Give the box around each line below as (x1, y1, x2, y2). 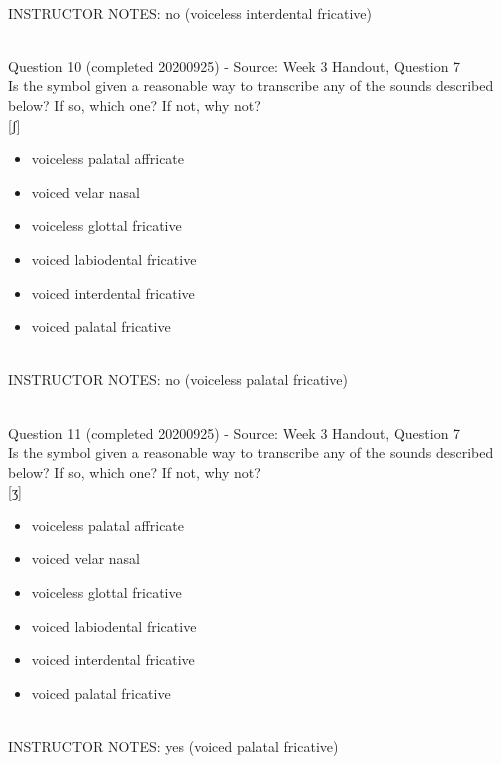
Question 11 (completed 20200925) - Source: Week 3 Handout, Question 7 (8, 422, 461, 443)
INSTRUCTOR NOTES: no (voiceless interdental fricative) (8, 2, 373, 23)
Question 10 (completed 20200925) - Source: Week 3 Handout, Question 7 (8, 55, 461, 76)
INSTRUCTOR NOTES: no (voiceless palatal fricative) (8, 369, 348, 390)
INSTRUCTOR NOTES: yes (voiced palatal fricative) (8, 736, 339, 757)
